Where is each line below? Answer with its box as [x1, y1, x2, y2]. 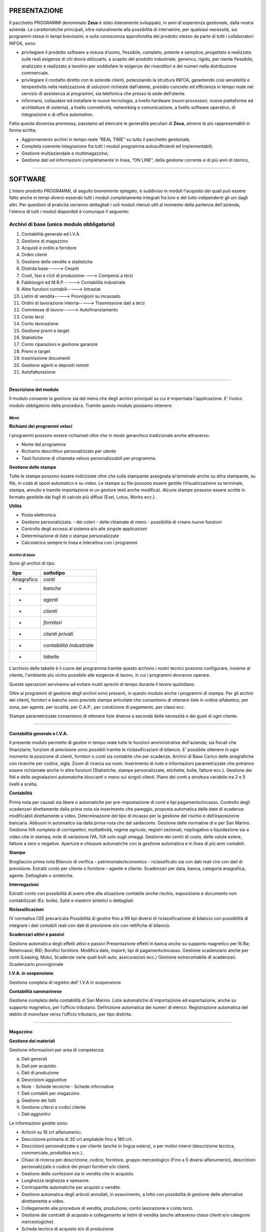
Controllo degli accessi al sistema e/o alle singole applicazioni [21, 526, 147, 532]
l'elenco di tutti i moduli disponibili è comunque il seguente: [9, 208, 130, 214]
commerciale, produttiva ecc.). [21, 1150, 84, 1156]
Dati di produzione [21, 1070, 59, 1076]
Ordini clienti [21, 252, 47, 258]
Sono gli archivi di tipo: [9, 560, 56, 566]
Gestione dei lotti [21, 1097, 56, 1103]
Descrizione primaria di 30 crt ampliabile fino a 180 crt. [21, 1136, 133, 1142]
